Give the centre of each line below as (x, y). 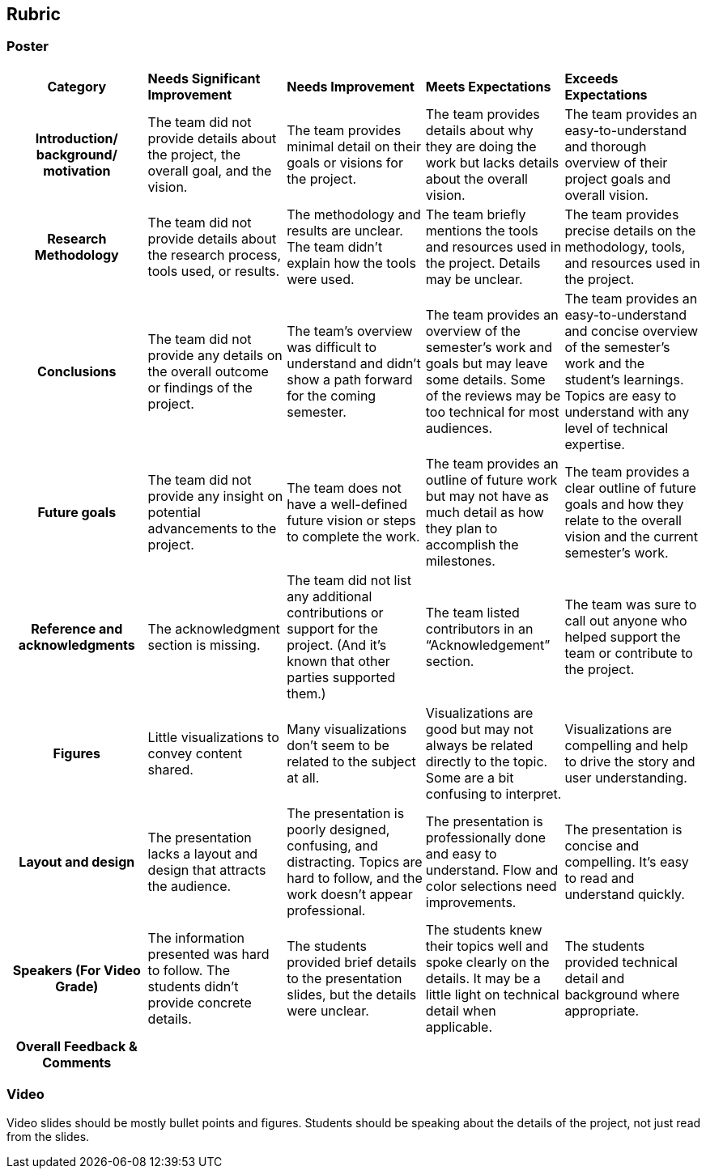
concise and (602, 845)
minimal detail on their (354, 146)
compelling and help (626, 745)
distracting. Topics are (355, 861)
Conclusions (77, 371)
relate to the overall (623, 520)
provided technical (621, 962)
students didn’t (193, 986)
